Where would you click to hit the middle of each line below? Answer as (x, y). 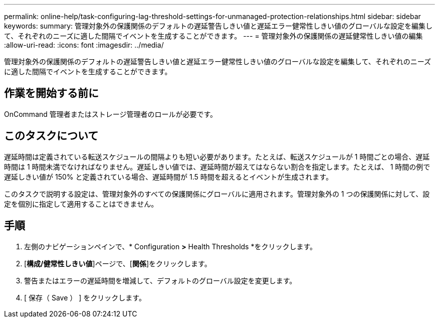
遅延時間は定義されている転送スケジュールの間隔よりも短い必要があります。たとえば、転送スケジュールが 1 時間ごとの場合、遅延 (217, 156)
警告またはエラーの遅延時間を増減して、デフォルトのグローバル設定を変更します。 (160, 280)
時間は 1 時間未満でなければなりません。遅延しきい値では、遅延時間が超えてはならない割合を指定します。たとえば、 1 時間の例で (217, 167)
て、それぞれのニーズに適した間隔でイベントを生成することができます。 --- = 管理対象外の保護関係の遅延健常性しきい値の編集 (213, 36)
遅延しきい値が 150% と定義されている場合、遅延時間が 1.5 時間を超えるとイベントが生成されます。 (168, 177)
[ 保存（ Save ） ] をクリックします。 (85, 297)
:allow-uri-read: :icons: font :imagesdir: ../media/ (84, 45)
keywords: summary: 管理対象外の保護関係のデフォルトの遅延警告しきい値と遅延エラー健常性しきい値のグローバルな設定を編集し (218, 26)
